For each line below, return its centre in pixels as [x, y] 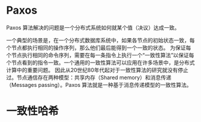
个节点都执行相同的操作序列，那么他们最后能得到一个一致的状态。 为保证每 [99, 48]
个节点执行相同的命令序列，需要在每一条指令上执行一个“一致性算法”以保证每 [100, 55]
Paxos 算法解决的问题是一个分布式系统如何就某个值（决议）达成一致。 [93, 27]
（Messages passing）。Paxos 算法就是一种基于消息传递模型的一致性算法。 [99, 85]
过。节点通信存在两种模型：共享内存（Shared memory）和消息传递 [89, 77]
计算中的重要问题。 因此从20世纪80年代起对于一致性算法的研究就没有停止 [97, 70]
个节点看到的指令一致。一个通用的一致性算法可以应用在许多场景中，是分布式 [100, 62]
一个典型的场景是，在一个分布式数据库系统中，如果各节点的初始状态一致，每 [100, 40]
